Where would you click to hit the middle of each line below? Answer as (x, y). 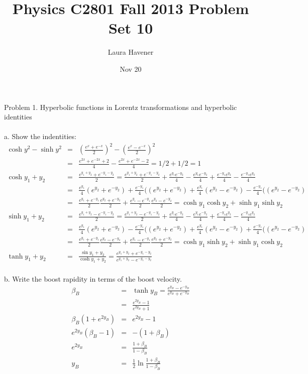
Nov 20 (131, 69)
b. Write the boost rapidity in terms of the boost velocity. (93, 278)
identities (18, 117)
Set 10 (131, 28)
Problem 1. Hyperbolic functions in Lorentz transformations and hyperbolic (121, 107)
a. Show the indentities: (40, 136)
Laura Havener (131, 52)
